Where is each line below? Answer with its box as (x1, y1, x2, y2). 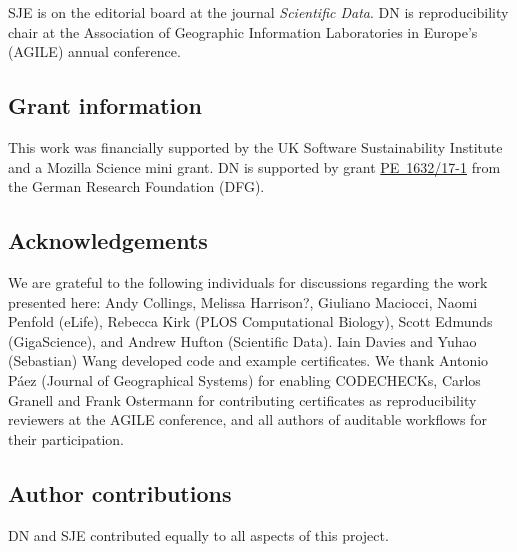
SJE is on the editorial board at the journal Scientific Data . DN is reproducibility (8, 2, 509, 22)
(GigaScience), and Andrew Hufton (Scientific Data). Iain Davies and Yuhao (8, 330, 477, 351)
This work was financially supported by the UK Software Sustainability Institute (8, 136, 503, 157)
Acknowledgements (8, 225, 208, 256)
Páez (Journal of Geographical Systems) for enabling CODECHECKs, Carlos (8, 369, 481, 390)
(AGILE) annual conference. (8, 41, 181, 62)
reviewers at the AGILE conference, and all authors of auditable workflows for (8, 409, 487, 430)
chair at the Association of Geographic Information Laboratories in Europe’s (8, 21, 478, 42)
